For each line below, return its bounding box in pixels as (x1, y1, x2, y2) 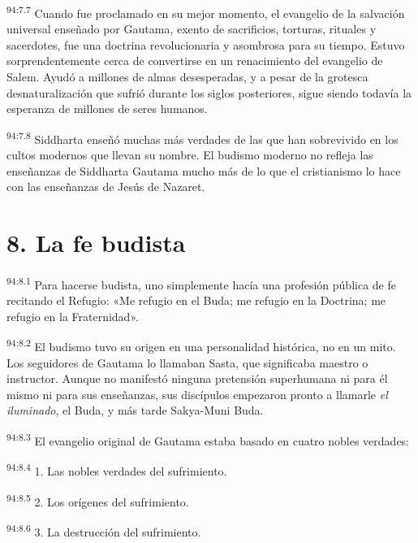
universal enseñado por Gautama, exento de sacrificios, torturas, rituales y (6, 20, 377, 37)
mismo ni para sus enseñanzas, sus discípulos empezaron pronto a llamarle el (6, 385, 388, 402)
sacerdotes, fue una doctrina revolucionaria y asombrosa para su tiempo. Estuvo (6, 36, 405, 53)
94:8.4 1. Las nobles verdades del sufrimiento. (6, 460, 227, 479)
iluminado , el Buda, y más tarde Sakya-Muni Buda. (6, 402, 264, 419)
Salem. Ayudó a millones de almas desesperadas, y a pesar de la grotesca (6, 68, 368, 85)
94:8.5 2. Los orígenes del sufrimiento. (6, 490, 189, 510)
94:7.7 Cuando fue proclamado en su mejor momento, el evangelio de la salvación (6, 2, 405, 21)
